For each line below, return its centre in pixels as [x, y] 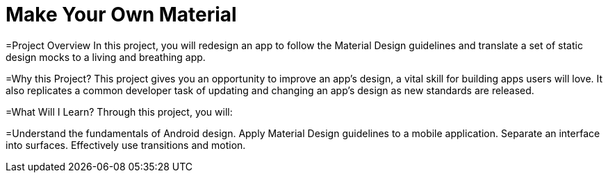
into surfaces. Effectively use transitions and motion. [126, 145]
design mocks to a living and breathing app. [106, 57]
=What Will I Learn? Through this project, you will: [119, 112]
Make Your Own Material [121, 15]
